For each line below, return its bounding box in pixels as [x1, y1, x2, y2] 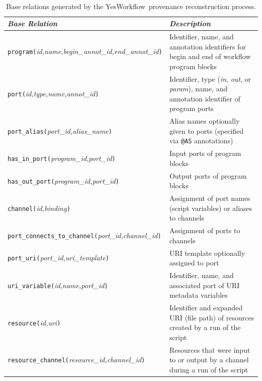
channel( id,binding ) [8, 202, 71, 213]
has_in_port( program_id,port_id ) [8, 153, 116, 164]
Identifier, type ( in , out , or [169, 73, 251, 84]
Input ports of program [169, 148, 241, 158]
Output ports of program [169, 170, 247, 181]
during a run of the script [169, 364, 248, 374]
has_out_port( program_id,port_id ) [8, 175, 119, 186]
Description [169, 18, 211, 29]
